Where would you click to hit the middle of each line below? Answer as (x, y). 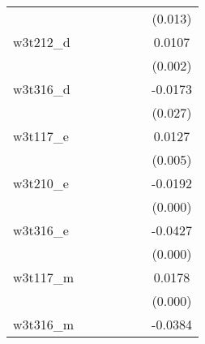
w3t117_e (41, 136)
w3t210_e (41, 183)
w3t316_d (42, 89)
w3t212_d (42, 42)
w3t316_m (44, 324)
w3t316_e (41, 230)
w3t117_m (44, 277)
